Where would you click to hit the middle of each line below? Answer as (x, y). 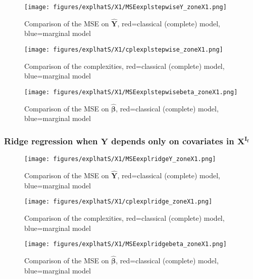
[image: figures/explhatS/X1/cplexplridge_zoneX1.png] (118, 202)
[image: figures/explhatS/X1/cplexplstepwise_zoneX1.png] (124, 50)
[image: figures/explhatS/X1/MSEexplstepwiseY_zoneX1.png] (125, 7)
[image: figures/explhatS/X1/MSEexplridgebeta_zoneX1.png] (125, 244)
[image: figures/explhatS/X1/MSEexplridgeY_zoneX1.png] (120, 159)
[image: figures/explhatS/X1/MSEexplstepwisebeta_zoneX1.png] (131, 92)
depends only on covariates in (173, 141)
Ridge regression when (51, 141)
